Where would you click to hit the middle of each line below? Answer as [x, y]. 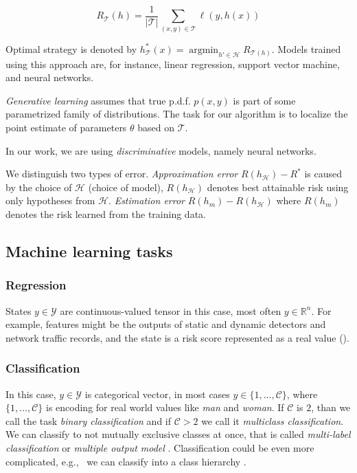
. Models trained [306, 48]
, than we [331, 407]
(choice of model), [126, 187]
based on [156, 127]
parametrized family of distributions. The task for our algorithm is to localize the [177, 114]
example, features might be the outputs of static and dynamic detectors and [166, 324]
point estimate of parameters [66, 127]
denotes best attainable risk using [278, 187]
